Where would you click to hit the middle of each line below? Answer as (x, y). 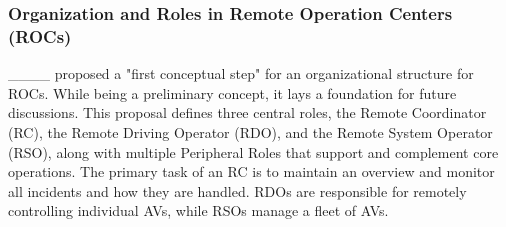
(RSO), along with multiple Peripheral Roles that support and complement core (253, 151)
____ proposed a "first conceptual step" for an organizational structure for (241, 73)
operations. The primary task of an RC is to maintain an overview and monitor (251, 171)
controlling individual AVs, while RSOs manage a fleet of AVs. (198, 210)
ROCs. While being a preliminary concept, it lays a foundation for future (232, 92)
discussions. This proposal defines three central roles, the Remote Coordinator (247, 112)
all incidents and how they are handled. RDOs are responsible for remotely (237, 190)
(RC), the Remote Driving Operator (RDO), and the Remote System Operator (250, 131)
